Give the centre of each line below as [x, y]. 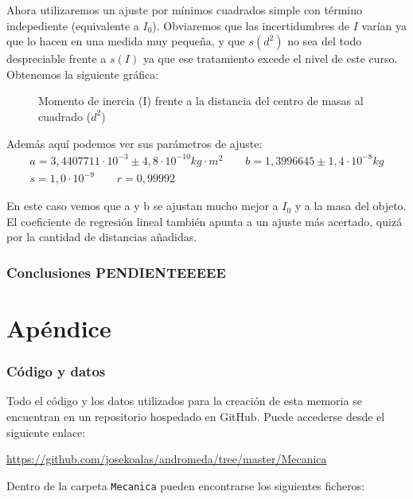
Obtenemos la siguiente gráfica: [83, 74]
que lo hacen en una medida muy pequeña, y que [126, 41]
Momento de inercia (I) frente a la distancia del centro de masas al [201, 101]
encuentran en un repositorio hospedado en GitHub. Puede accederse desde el [196, 417]
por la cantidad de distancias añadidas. [102, 237]
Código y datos [56, 371]
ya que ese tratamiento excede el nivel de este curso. [270, 58]
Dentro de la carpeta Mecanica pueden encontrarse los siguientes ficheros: [186, 485]
